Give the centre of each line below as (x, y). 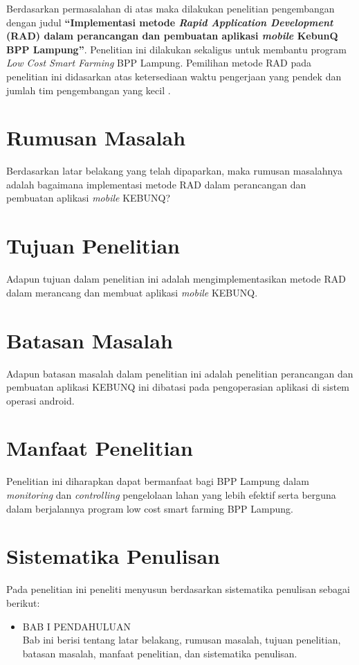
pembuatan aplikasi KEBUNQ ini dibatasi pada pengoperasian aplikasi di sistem (178, 387)
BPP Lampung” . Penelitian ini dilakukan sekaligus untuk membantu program (176, 49)
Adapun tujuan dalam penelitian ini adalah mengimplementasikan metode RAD (176, 279)
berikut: (23, 602)
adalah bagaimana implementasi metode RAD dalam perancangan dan (156, 184)
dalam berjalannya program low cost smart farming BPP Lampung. (150, 508)
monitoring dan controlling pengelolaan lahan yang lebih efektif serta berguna (171, 495)
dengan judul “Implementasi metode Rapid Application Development (170, 22)
